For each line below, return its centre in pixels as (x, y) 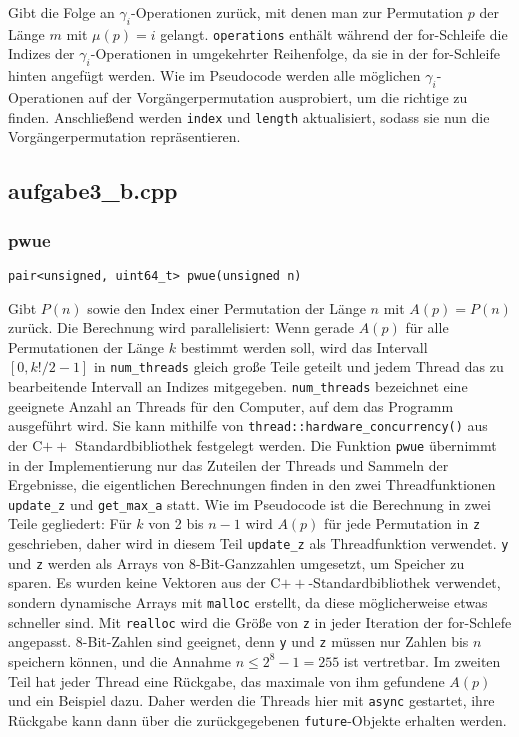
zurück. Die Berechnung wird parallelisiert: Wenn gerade (181, 327)
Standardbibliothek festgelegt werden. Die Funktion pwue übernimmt (285, 444)
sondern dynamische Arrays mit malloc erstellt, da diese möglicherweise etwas (248, 601)
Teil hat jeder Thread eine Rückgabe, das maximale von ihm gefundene (226, 680)
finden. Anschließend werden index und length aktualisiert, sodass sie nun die (249, 116)
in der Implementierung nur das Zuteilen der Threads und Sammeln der (228, 464)
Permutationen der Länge (86, 346)
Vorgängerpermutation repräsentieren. (124, 136)
